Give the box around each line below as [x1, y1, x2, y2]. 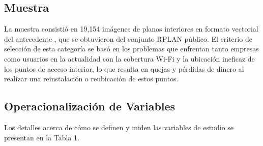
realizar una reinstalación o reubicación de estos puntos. [4, 73, 179, 84]
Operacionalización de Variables [4, 98, 176, 114]
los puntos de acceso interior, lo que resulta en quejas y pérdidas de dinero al [4, 63, 244, 74]
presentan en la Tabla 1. [4, 132, 79, 142]
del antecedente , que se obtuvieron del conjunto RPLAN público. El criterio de [4, 33, 252, 44]
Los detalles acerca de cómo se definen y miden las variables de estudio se [4, 122, 234, 132]
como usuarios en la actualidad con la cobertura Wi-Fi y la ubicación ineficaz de [4, 53, 255, 64]
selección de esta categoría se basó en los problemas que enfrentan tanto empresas [4, 43, 259, 54]
